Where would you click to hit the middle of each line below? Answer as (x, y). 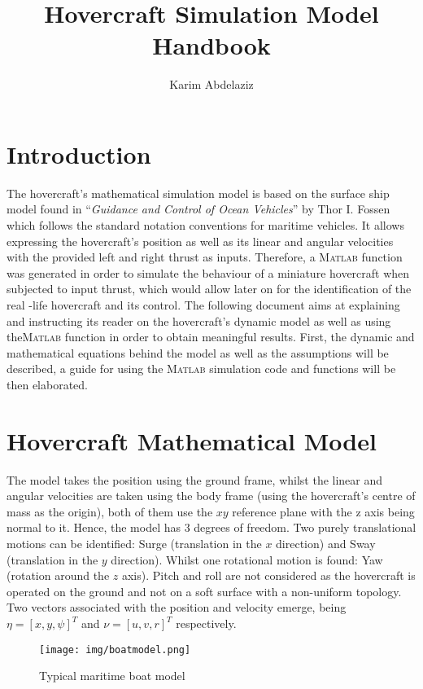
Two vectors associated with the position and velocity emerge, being (177, 607)
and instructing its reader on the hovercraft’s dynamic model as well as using (199, 320)
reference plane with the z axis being (323, 511)
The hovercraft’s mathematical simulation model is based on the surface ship (198, 193)
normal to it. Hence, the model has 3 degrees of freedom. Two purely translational (211, 527)
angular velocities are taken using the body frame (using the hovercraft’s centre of (211, 496)
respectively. (206, 623)
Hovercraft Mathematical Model (192, 440)
